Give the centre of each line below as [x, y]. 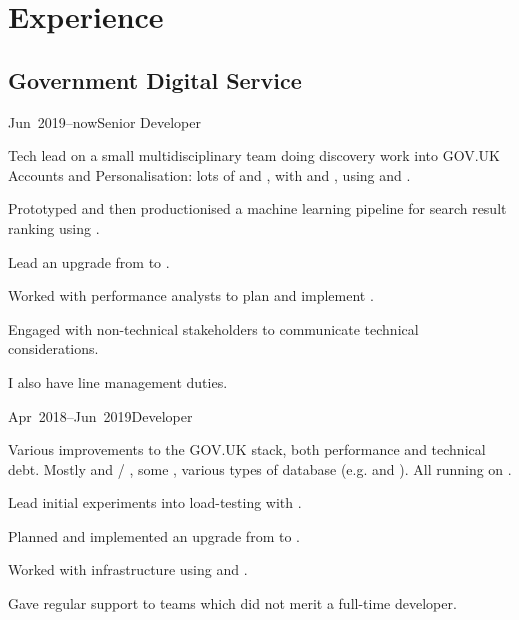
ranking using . [54, 227]
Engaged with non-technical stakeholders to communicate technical [213, 328]
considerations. [53, 348]
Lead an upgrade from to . [89, 261]
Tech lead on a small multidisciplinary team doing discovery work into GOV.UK [254, 155]
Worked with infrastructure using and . [128, 569]
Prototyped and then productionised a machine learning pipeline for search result [257, 208]
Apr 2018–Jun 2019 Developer [100, 415]
